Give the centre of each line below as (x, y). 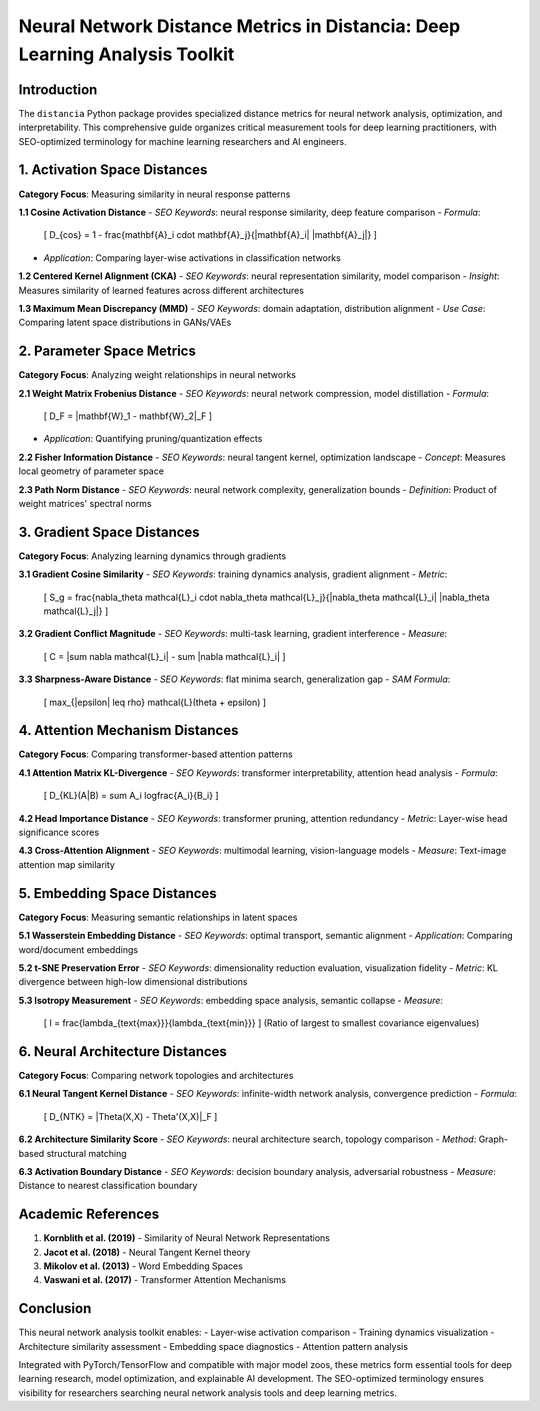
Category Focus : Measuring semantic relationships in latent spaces (158, 917)
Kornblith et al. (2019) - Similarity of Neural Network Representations (186, 1238)
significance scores (59, 832)
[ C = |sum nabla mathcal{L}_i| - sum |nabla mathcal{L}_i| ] (164, 656)
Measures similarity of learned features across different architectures (161, 290)
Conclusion (55, 1308)
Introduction (58, 89)
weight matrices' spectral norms (85, 503)
